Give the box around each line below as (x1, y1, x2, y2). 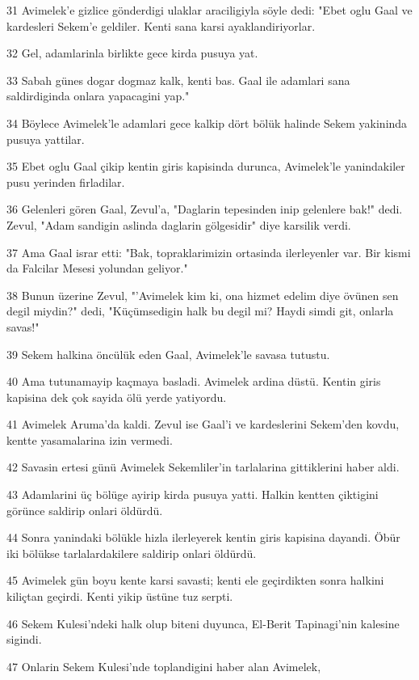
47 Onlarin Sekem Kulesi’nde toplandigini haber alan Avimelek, (6, 657, 321, 674)
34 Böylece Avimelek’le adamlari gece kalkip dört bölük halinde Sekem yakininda (6, 114, 408, 131)
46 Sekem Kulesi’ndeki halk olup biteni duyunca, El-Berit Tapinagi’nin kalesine (6, 615, 400, 631)
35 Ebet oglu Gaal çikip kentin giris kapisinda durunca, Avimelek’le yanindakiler (6, 158, 405, 175)
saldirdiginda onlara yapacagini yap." (6, 87, 190, 104)
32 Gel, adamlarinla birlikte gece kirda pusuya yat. (6, 44, 258, 61)
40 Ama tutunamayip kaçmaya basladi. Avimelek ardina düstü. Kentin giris (6, 373, 381, 390)
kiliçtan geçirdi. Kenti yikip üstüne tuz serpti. (6, 588, 233, 605)
